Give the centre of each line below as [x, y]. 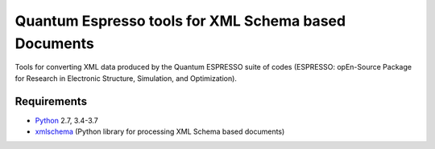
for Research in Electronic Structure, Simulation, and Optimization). [126, 78]
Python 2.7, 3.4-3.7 [66, 120]
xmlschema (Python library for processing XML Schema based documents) [160, 131]
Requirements [51, 101]
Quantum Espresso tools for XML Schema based [180, 21]
